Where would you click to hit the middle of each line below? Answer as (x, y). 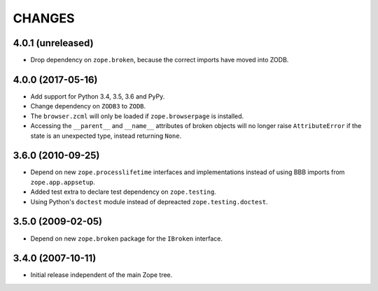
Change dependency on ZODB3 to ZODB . (88, 106)
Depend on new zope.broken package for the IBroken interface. (127, 239)
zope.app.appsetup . (63, 182)
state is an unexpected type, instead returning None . (106, 136)
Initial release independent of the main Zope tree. (101, 275)
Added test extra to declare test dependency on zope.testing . (123, 192)
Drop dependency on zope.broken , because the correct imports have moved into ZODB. (160, 60)
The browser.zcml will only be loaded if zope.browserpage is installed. (137, 116)
